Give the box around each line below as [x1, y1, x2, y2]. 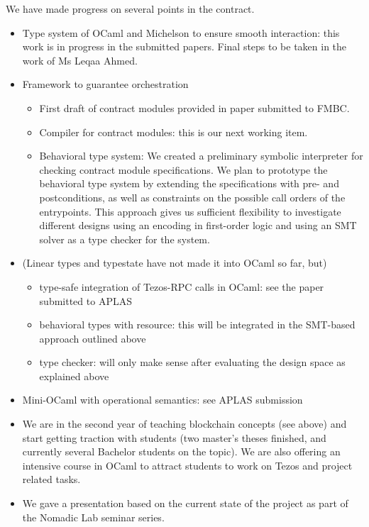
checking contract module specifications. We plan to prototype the [39, 162, 328, 177]
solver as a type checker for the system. [39, 231, 210, 246]
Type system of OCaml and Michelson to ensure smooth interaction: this [22, 25, 340, 40]
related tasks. [22, 472, 81, 487]
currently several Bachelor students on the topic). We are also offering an [22, 444, 341, 459]
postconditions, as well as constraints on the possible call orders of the [39, 189, 346, 204]
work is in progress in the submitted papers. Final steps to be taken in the [22, 39, 347, 54]
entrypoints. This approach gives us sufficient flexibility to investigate [39, 204, 341, 218]
